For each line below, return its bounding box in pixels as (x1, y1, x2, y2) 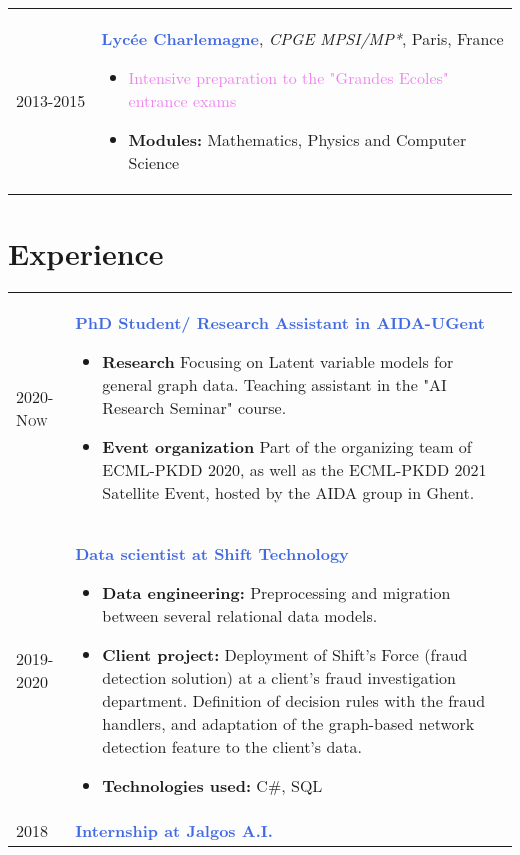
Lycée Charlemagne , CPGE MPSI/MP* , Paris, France (101, 27, 504, 50)
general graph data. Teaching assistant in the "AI (102, 373, 447, 397)
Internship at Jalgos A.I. (75, 819, 273, 843)
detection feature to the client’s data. (102, 735, 363, 759)
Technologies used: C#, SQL (102, 774, 323, 798)
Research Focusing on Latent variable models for (102, 350, 454, 374)
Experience (8, 233, 164, 274)
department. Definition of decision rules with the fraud (102, 689, 486, 713)
